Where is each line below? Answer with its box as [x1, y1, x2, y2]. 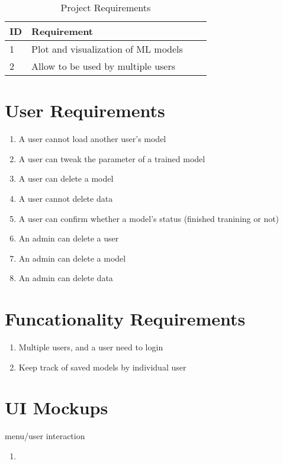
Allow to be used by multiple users [31, 59, 176, 73]
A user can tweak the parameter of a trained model [18, 152, 205, 165]
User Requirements [5, 98, 165, 123]
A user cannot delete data [18, 192, 113, 204]
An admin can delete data [18, 272, 113, 284]
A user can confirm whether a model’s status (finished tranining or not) [18, 212, 279, 224]
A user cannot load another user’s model [18, 133, 166, 145]
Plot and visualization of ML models [31, 42, 183, 56]
